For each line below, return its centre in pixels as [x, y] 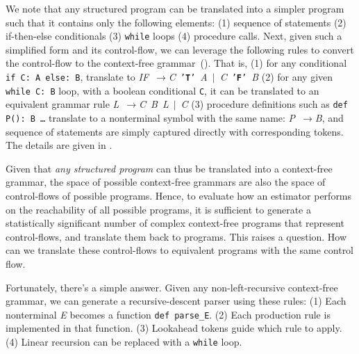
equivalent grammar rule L [62, 104]
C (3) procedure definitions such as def [264, 104]
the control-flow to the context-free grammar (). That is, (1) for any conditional [176, 63]
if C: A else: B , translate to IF [77, 77]
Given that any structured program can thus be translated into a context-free [169, 168]
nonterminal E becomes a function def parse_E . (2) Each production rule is [168, 314]
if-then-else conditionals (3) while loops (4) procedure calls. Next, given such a [174, 36]
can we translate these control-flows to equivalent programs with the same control [180, 250]
